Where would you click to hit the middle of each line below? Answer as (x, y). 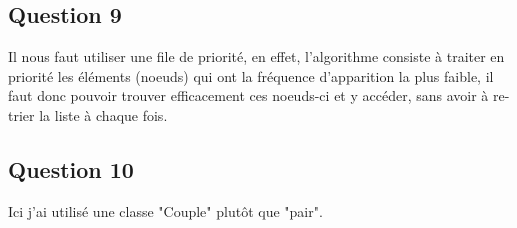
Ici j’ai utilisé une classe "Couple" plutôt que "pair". (165, 210)
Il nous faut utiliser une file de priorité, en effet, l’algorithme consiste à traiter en (256, 56)
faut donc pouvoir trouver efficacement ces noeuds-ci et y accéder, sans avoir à (248, 95)
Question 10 (71, 168)
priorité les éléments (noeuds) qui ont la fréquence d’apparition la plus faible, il (251, 75)
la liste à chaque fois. (103, 114)
